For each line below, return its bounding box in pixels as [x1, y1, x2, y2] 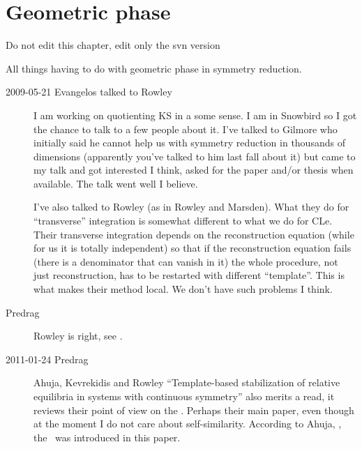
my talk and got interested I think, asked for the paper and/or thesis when [33, 162, 354, 177]
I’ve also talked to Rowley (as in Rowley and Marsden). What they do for [33, 199, 349, 214]
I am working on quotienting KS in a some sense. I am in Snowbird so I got [33, 107, 357, 122]
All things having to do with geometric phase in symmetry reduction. [6, 61, 302, 75]
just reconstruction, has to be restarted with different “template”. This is [33, 268, 345, 282]
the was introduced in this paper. [33, 429, 181, 444]
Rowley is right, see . [33, 328, 123, 343]
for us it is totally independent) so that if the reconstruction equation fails [33, 241, 352, 255]
